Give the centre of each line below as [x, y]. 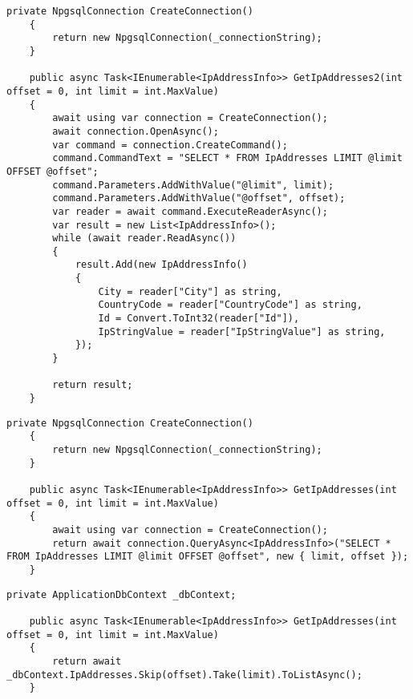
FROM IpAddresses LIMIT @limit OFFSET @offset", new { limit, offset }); [208, 557]
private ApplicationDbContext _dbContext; [121, 594]
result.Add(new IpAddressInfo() [161, 265]
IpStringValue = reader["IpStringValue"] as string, [242, 331]
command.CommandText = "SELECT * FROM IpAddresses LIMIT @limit [227, 158]
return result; [93, 385]
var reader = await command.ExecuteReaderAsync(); [190, 211]
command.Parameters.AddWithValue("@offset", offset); [199, 198]
